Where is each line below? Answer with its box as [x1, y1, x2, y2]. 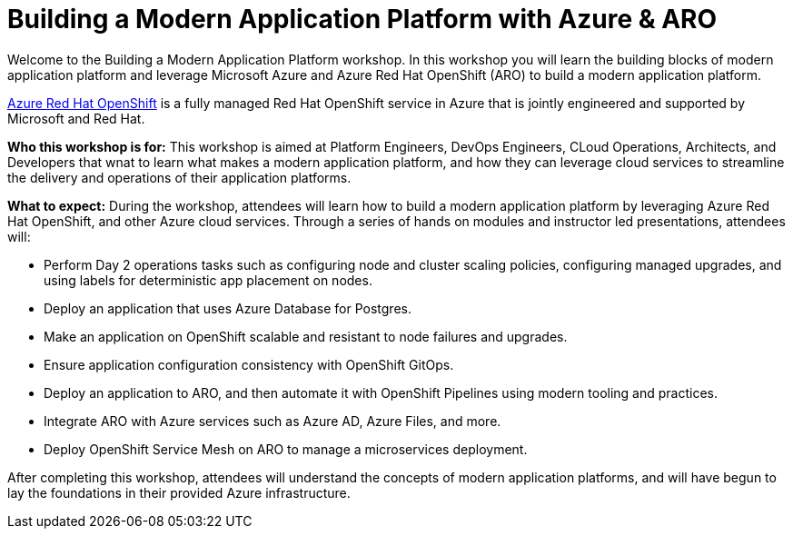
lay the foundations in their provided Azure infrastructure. [7, 484, 351, 501]
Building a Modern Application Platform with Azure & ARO [7, 4, 718, 35]
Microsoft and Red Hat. [7, 110, 145, 126]
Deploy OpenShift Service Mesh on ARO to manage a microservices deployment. [44, 441, 528, 457]
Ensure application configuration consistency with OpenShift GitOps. [44, 356, 454, 372]
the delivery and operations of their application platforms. [7, 169, 352, 185]
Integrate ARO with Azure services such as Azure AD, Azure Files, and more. [44, 412, 501, 429]
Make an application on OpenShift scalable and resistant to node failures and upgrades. [44, 328, 568, 344]
